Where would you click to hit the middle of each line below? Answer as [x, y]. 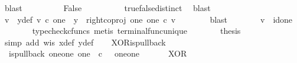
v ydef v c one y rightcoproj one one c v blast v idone [148, 19]
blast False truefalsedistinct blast [107, 8]
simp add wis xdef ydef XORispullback [85, 42]
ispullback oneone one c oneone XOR [98, 53]
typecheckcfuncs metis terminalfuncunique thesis [136, 31]
